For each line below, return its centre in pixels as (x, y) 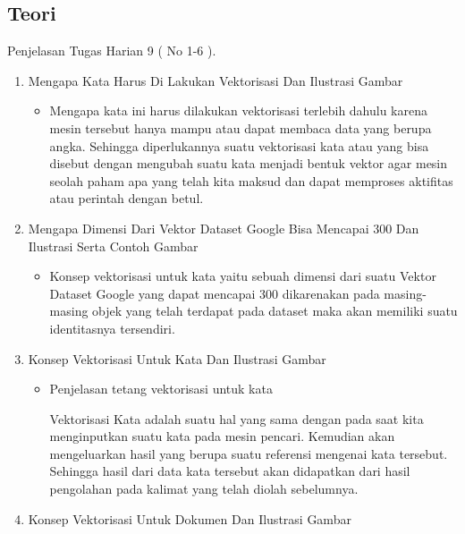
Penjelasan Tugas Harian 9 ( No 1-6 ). (112, 51)
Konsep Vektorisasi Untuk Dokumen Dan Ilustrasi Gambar (190, 518)
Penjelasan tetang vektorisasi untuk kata (161, 389)
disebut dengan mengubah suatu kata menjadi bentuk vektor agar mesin (249, 163)
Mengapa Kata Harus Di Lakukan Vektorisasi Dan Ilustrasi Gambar (216, 80)
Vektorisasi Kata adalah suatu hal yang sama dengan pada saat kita (237, 418)
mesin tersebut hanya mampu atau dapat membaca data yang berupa (241, 127)
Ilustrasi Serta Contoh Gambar (113, 246)
